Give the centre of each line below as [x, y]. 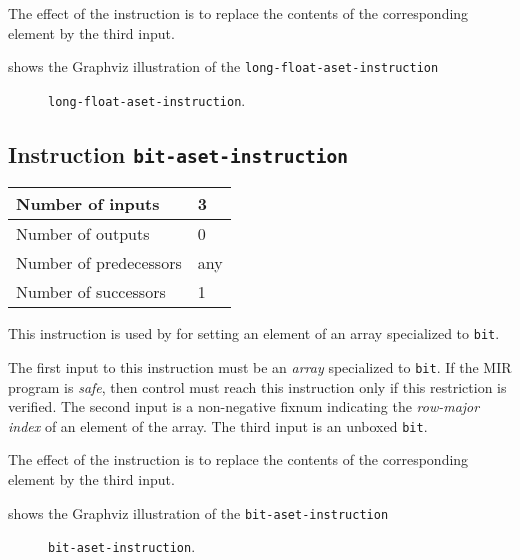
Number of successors [91, 292]
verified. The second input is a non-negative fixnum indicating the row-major [244, 406]
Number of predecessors [99, 263]
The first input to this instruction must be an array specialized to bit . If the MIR [260, 366]
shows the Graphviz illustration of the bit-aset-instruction [198, 512]
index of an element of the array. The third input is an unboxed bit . [218, 425]
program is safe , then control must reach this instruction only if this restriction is [257, 386]
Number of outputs [83, 234]
